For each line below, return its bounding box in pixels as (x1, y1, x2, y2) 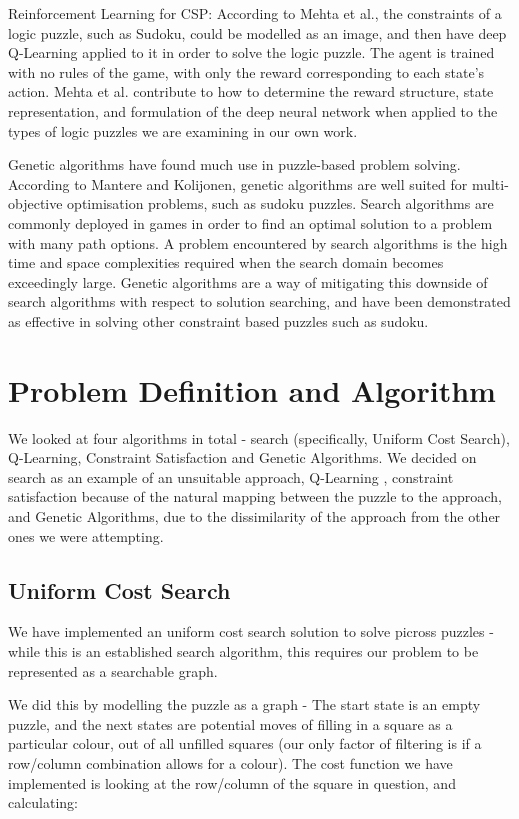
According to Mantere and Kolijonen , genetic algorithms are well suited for (8, 173, 468, 194)
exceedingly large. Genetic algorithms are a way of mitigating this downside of (8, 271, 488, 292)
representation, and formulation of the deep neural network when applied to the (8, 100, 498, 121)
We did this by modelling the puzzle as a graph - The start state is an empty (8, 694, 481, 715)
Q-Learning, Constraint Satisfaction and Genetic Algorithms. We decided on (8, 447, 477, 468)
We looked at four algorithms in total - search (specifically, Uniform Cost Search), (8, 427, 510, 448)
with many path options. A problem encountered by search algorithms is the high (8, 232, 508, 253)
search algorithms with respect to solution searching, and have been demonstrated (8, 291, 511, 312)
